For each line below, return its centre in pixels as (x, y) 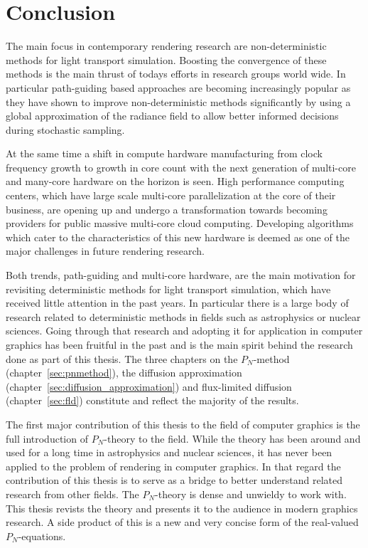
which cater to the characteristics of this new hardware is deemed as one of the (178, 237)
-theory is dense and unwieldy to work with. (251, 494)
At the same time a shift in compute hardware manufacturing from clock (164, 153)
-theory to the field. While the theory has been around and (232, 438)
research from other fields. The (72, 494)
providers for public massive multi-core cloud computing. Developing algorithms (180, 223)
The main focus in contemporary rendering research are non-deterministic (166, 46)
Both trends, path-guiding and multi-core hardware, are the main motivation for (181, 275)
